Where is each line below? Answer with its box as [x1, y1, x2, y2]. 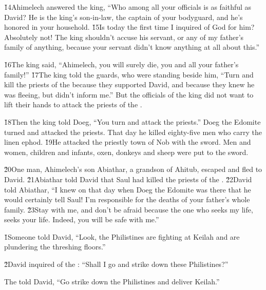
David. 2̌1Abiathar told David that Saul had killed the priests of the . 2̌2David [4, 173, 252, 184]
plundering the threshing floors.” [4, 241, 106, 252]
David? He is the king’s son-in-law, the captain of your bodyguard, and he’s [4, 11, 243, 22]
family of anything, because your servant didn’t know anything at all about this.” [4, 42, 259, 52]
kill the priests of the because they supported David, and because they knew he [4, 79, 255, 90]
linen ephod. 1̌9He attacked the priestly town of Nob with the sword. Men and [4, 137, 251, 147]
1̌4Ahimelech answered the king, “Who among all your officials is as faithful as [4, 2, 252, 12]
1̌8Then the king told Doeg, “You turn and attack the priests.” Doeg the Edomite [4, 116, 261, 127]
